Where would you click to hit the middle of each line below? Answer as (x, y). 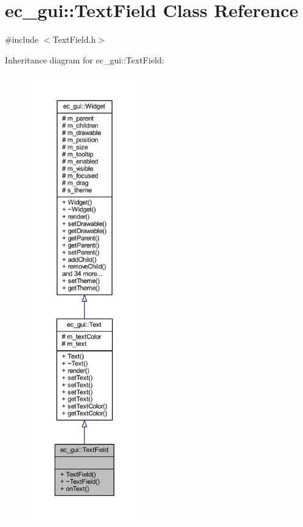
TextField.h (74, 39)
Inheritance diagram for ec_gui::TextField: (85, 59)
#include (22, 39)
